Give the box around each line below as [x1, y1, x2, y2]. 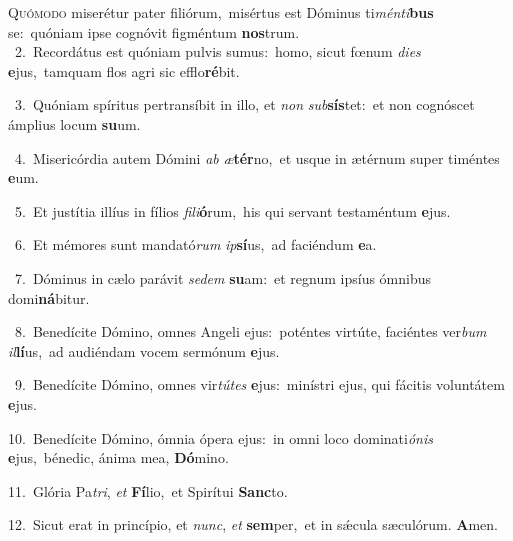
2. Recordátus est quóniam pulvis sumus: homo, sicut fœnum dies [14, 41, 421, 62]
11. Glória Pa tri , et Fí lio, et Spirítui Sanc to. [8, 480, 288, 501]
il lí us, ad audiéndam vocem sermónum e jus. [8, 340, 280, 361]
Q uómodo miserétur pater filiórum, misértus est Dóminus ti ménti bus [8, 2, 434, 22]
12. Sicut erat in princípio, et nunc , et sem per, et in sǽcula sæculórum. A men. [8, 514, 498, 535]
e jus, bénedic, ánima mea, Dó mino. [8, 447, 229, 468]
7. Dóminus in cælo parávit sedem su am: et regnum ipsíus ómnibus [14, 267, 432, 288]
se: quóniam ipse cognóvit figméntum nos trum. [8, 21, 300, 42]
